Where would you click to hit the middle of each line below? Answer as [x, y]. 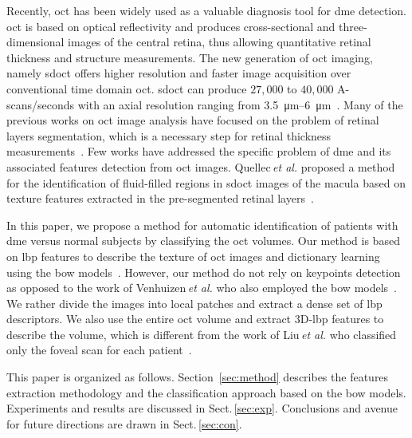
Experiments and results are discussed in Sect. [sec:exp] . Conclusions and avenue [202, 408]
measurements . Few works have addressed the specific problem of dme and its [199, 151]
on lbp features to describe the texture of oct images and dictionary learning [193, 256]
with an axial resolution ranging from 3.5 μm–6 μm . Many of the [240, 104]
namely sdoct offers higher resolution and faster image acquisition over [179, 73]
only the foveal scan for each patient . [99, 350]
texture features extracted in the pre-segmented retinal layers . [160, 198]
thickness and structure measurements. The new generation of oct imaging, [190, 57]
